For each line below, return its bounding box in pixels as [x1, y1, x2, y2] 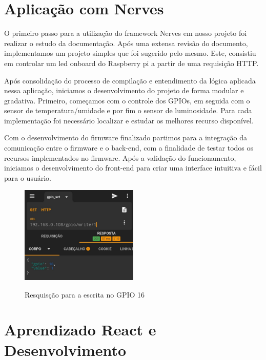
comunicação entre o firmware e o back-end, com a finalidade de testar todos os [4, 142, 254, 153]
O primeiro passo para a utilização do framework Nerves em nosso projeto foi [4, 28, 247, 38]
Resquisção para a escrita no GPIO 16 [25, 289, 145, 300]
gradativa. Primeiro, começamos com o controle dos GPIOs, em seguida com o [4, 95, 250, 105]
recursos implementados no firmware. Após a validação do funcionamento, [4, 152, 236, 163]
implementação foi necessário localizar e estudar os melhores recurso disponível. [4, 115, 254, 125]
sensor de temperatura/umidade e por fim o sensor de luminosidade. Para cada [4, 105, 252, 116]
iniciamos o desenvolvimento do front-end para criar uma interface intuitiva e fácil [4, 162, 262, 173]
